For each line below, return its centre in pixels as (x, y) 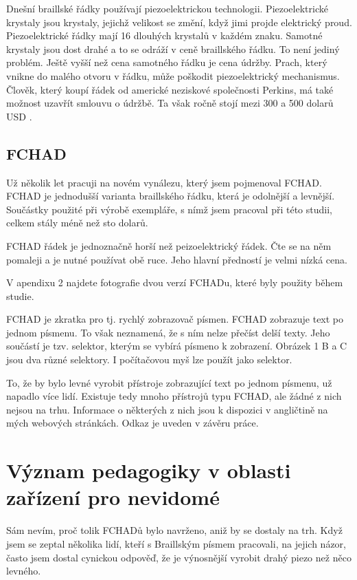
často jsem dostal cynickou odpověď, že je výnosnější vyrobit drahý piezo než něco (179, 557)
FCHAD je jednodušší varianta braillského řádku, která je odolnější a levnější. (171, 196)
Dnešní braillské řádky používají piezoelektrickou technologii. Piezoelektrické (167, 8)
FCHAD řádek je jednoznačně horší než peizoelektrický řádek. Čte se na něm (169, 245)
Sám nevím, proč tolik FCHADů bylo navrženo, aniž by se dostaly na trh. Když (174, 530)
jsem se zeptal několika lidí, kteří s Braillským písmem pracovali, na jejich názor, (176, 543)
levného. (24, 571)
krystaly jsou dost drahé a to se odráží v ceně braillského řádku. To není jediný (173, 49)
